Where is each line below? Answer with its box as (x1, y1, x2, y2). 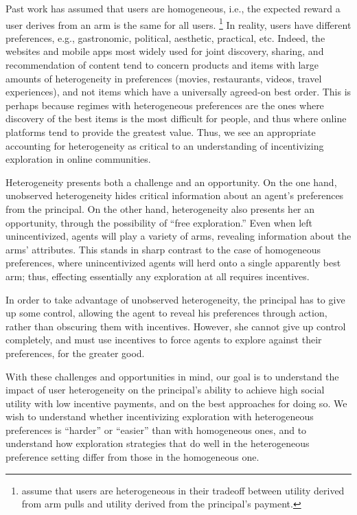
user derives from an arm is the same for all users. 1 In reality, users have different (5, 15, 352, 32)
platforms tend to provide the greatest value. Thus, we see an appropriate (5, 125, 316, 139)
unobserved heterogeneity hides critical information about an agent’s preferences (5, 188, 344, 203)
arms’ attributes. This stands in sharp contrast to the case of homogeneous (5, 242, 321, 256)
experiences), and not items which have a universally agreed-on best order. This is (5, 84, 352, 99)
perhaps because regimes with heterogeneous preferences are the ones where (5, 98, 324, 112)
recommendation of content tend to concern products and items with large (5, 58, 319, 72)
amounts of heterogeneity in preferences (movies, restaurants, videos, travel (5, 71, 322, 85)
